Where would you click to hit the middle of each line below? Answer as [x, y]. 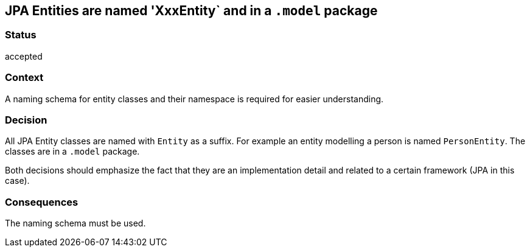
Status [21, 35]
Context [24, 78]
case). [17, 181]
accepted [24, 56]
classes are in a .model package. [72, 152]
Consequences [42, 202]
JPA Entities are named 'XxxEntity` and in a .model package [191, 11]
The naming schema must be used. [75, 223]
